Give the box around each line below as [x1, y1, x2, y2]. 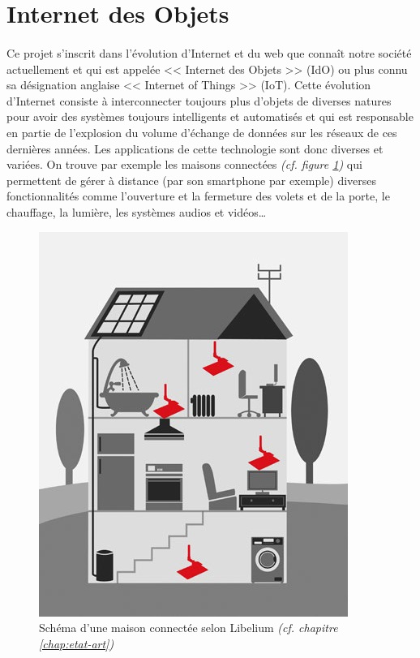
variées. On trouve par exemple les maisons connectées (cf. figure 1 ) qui [6, 156, 362, 173]
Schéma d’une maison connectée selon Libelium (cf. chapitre [39, 619, 338, 636]
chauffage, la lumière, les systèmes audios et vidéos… [6, 203, 267, 220]
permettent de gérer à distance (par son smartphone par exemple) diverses [6, 171, 377, 188]
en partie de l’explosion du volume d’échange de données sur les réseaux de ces [6, 123, 397, 140]
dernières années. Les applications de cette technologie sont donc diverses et [6, 140, 384, 157]
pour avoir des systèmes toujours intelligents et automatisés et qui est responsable [6, 108, 414, 125]
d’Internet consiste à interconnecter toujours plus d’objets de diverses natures [6, 92, 392, 109]
